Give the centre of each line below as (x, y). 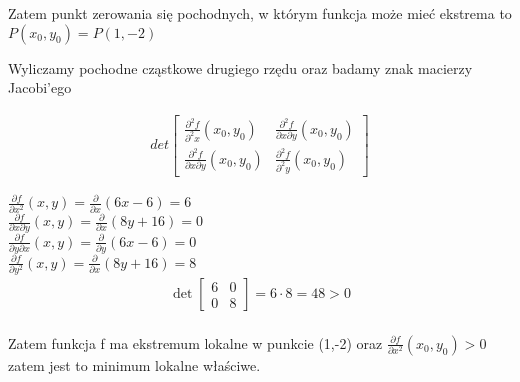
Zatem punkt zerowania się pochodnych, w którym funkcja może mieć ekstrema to (260, 13)
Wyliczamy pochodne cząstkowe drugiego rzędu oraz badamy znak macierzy (240, 67)
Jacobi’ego (40, 87)
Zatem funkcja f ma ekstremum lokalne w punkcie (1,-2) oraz (195, 342)
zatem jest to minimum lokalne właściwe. (134, 364)
